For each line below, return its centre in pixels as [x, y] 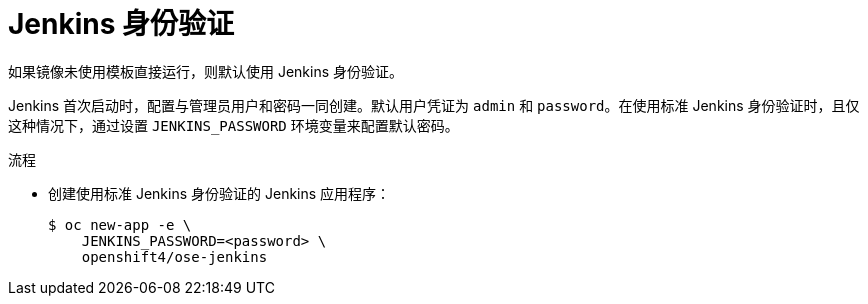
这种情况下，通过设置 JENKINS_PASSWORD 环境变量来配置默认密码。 [233, 125]
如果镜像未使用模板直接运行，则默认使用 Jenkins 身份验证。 [206, 71]
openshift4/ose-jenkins [174, 256]
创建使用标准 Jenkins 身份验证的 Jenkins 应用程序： [219, 193]
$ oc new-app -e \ [120, 224]
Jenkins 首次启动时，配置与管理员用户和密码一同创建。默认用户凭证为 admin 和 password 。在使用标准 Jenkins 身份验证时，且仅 [434, 105]
